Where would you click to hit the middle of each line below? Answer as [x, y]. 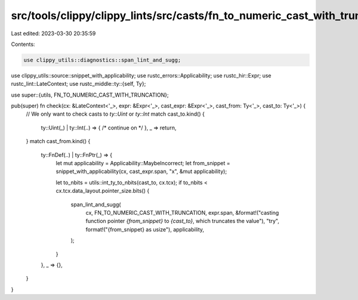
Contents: [23, 44]
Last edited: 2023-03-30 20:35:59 [53, 33]
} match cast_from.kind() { [58, 141]
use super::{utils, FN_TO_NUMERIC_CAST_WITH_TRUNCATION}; [90, 95]
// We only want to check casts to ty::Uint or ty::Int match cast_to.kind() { [115, 114]
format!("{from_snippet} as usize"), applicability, [145, 229]
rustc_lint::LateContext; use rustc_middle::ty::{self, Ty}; [78, 84]
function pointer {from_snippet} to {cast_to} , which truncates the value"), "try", [183, 221]
